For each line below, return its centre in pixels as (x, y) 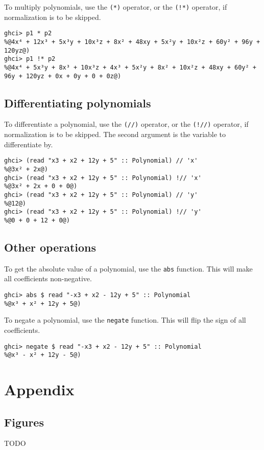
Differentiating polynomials (78, 103)
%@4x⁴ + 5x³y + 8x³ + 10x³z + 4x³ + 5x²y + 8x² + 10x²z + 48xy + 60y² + (130, 67)
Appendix (39, 389)
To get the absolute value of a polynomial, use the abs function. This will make (128, 268)
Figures (24, 422)
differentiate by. (29, 144)
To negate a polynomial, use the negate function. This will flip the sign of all (125, 320)
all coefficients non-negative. (48, 278)
